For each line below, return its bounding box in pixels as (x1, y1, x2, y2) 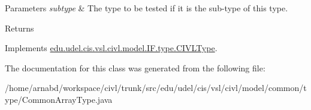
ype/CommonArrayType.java (5, 93, 113, 105)
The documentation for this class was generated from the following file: (5, 61, 265, 74)
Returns (5, 21, 34, 34)
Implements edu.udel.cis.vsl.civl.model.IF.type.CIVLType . (5, 42, 218, 54)
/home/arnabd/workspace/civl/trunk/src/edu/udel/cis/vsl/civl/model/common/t (5, 81, 307, 94)
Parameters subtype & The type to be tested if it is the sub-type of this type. (5, 2, 288, 14)
